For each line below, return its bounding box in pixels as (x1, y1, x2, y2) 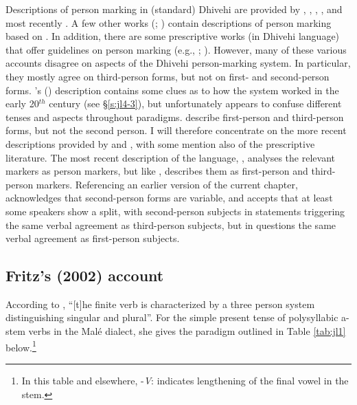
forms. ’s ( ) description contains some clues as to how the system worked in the (5, 83, 339, 97)
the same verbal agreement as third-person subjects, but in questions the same (5, 217, 336, 232)
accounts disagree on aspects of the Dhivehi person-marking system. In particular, (5, 56, 351, 70)
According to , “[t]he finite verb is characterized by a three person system (5, 296, 315, 311)
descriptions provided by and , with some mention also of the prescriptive (5, 136, 315, 151)
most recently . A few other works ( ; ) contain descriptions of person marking (5, 15, 332, 30)
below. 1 (5, 338, 36, 354)
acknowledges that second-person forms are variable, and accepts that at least (5, 190, 333, 205)
